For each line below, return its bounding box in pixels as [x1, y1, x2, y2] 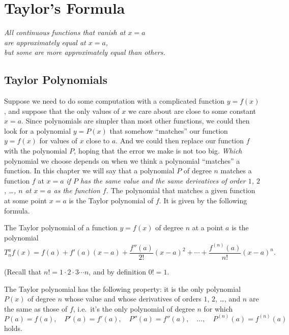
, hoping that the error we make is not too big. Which [74, 145, 242, 156]
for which [204, 303, 233, 314]
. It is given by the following [159, 195, 247, 206]
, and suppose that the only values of [4, 105, 120, 116]
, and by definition [89, 266, 147, 277]
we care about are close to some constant [128, 105, 256, 116]
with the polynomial [4, 145, 67, 156]
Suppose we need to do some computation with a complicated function [4, 96, 224, 106]
